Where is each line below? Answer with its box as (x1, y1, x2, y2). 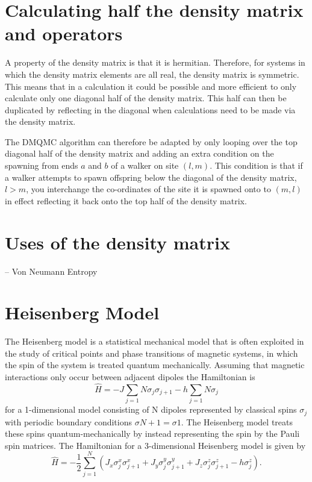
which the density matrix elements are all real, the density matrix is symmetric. (5, 67, 299, 80)
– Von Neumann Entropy (5, 264, 98, 277)
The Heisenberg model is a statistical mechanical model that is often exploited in (5, 335, 304, 348)
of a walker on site (111, 159, 179, 172)
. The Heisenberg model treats (181, 415, 293, 428)
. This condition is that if (210, 159, 303, 172)
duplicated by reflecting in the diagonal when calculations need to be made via (5, 103, 296, 116)
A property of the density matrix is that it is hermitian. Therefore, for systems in (5, 56, 305, 69)
